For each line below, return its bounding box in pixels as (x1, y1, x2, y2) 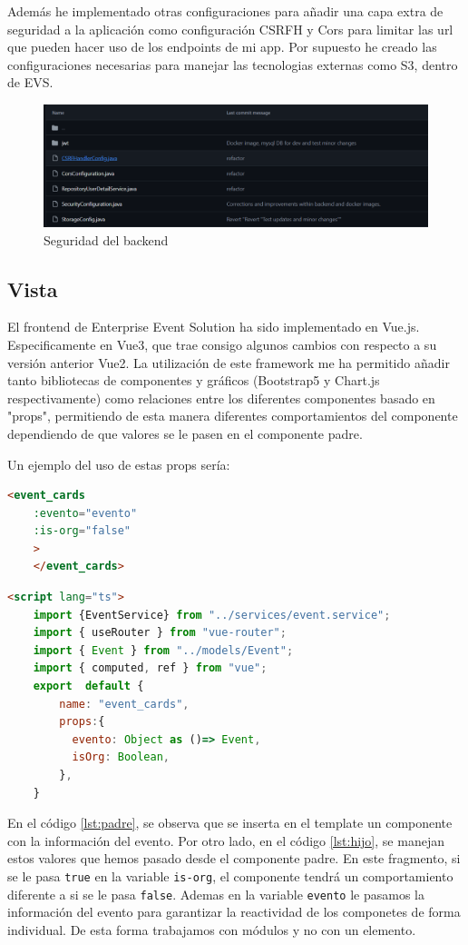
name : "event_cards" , (59, 697, 190, 711)
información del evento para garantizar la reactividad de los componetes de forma (7, 902, 461, 921)
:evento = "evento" (33, 506, 138, 520)
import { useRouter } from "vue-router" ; (33, 626, 287, 640)
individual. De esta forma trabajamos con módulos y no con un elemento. (7, 920, 416, 939)
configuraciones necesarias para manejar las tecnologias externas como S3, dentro (7, 55, 458, 74)
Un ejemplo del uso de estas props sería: (7, 454, 230, 473)
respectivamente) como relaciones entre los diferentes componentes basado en (7, 388, 435, 407)
